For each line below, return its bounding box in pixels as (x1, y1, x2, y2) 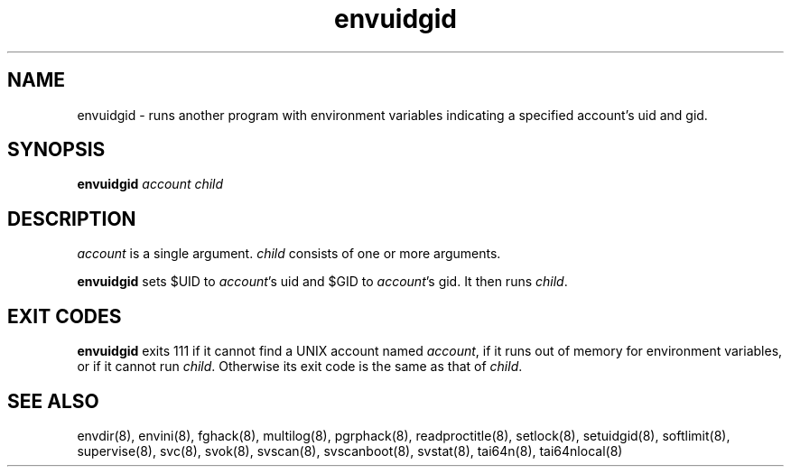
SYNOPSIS (7, 138, 106, 162)
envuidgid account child (77, 176, 224, 192)
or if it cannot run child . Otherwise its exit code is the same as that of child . (77, 358, 523, 375)
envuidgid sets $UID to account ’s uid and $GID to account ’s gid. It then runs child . (77, 274, 568, 290)
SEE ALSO (7, 389, 99, 413)
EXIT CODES (7, 304, 122, 328)
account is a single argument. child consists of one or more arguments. (77, 246, 501, 262)
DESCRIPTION (7, 207, 136, 230)
